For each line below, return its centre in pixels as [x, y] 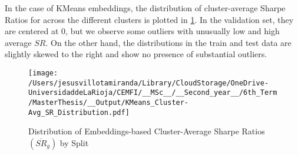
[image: [43, 73]
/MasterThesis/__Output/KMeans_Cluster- [109, 102]
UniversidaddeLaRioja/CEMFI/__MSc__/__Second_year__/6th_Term [153, 93]
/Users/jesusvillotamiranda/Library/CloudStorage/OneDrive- [149, 83]
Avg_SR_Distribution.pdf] [79, 112]
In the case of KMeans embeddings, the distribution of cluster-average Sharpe [145, 8]
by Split [74, 142]
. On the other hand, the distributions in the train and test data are [168, 42]
